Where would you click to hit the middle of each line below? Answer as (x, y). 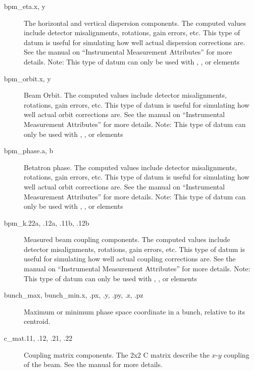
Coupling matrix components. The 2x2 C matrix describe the (117, 354)
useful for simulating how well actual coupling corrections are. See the (130, 259)
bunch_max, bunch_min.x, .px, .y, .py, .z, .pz (74, 295)
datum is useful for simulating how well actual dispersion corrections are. (135, 42)
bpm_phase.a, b (29, 151)
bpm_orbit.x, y (27, 78)
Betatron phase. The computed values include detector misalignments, (130, 167)
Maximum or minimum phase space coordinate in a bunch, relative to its (134, 311)
